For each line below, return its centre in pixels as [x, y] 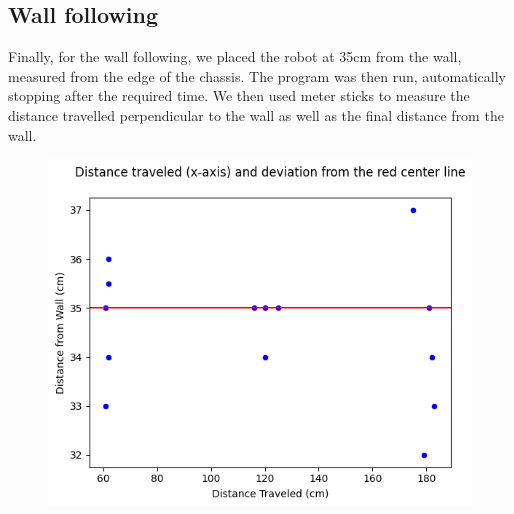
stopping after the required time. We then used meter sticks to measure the [239, 95]
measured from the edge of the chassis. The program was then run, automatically [257, 75]
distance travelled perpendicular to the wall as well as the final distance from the [256, 114]
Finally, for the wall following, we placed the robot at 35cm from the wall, [235, 56]
